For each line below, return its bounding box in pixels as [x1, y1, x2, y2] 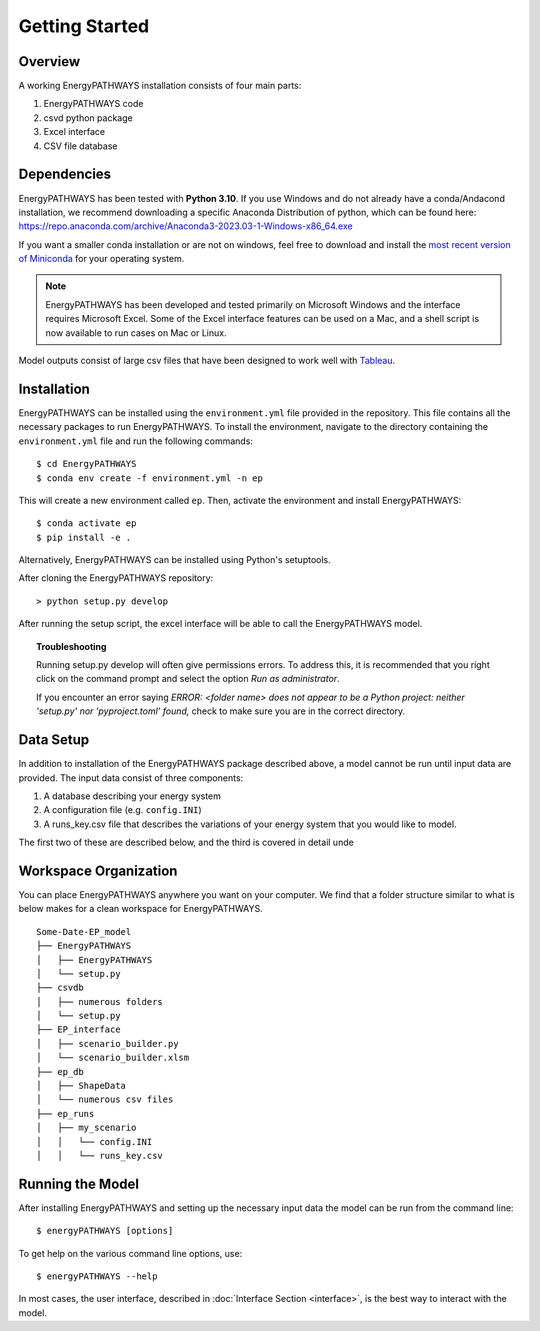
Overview [18, 53, 81, 70]
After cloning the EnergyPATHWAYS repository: [18, 572, 214, 584]
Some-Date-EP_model [36, 926, 132, 937]
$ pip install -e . [36, 531, 132, 543]
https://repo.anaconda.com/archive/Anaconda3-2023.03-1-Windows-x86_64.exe [18, 220, 354, 232]
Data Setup [18, 731, 90, 749]
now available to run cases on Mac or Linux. [45, 326, 227, 339]
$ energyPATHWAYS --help [36, 1271, 158, 1282]
